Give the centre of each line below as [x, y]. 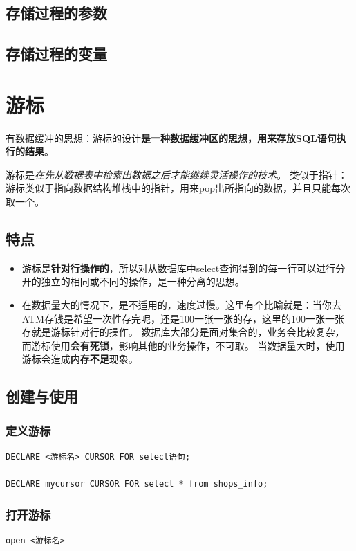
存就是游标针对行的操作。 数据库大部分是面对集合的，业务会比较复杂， [183, 332]
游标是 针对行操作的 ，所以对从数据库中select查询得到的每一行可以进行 [179, 268]
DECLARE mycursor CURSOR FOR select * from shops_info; [137, 484]
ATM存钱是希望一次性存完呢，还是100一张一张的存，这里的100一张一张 [183, 318]
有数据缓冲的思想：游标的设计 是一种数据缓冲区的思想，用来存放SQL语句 [171, 137]
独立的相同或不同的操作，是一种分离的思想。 [143, 281]
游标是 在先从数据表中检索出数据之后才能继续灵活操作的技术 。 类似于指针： [177, 174]
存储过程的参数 [56, 13]
